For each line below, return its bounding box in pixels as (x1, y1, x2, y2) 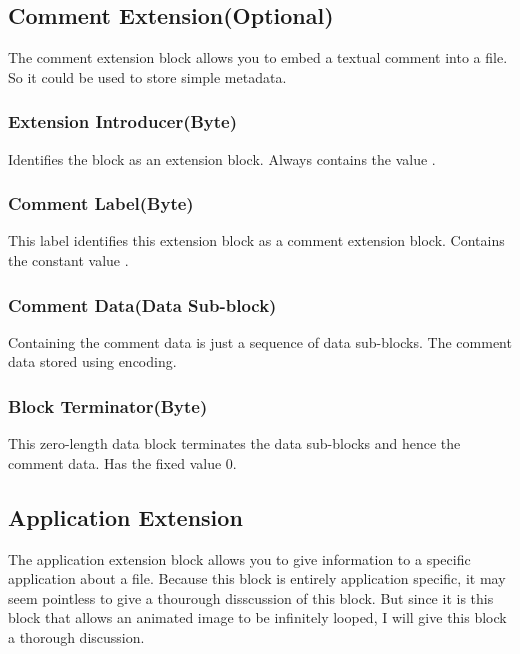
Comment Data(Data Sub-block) (8, 292, 277, 317)
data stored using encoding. (8, 351, 177, 372)
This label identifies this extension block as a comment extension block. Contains (8, 230, 505, 251)
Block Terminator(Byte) (8, 393, 208, 418)
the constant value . (8, 250, 129, 271)
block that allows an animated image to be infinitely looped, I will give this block (8, 607, 507, 628)
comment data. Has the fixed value (8, 452, 222, 473)
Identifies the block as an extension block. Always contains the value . (8, 148, 436, 169)
